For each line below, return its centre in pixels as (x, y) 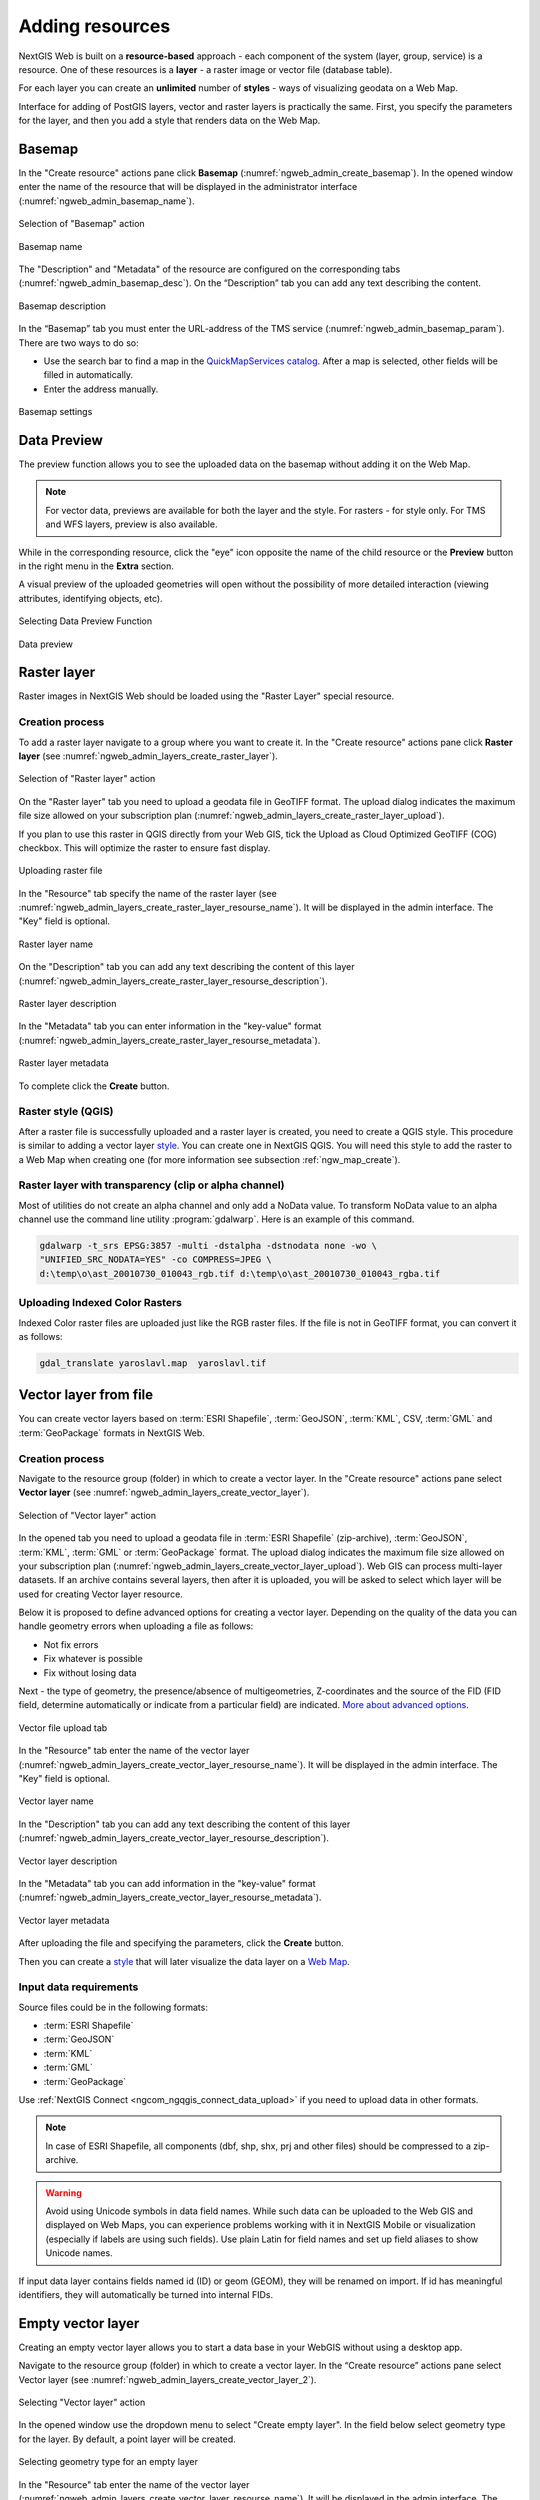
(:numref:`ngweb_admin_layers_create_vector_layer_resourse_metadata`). (170, 1897)
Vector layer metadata (64, 1920)
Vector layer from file (86, 1395)
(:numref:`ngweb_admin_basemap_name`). (106, 201)
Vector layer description (68, 1861)
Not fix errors (71, 1644)
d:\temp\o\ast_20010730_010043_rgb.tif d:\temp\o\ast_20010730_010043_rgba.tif (240, 1273)
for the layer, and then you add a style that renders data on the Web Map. (169, 121)
